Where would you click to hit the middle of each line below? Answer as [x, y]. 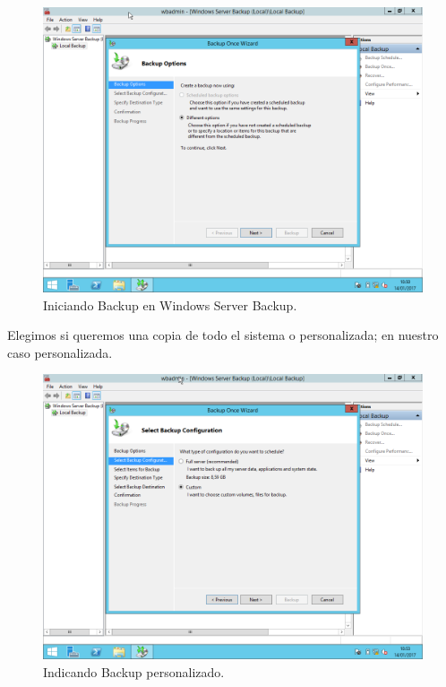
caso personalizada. [60, 352]
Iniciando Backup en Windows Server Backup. [170, 304]
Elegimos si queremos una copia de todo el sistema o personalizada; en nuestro [223, 335]
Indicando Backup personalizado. [134, 671]
